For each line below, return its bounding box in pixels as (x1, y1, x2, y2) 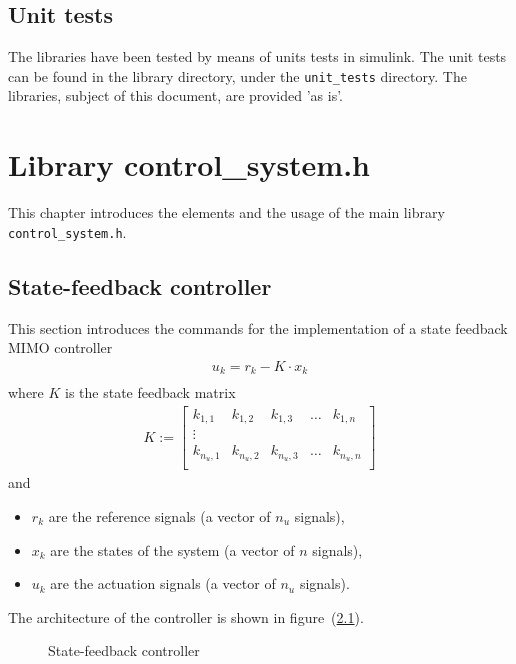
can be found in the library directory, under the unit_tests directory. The (8, 65, 467, 86)
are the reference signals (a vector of (48, 505, 271, 526)
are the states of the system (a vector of (50, 539, 295, 560)
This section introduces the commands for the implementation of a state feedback (8, 317, 508, 338)
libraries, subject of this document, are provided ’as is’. (8, 85, 344, 106)
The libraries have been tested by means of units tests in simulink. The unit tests (8, 46, 507, 67)
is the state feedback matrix (65, 382, 236, 403)
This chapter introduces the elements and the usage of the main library (8, 202, 445, 223)
